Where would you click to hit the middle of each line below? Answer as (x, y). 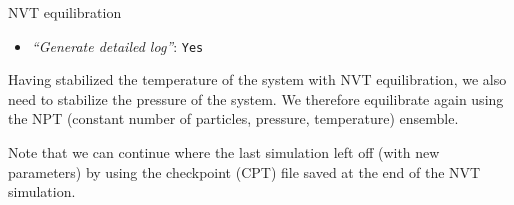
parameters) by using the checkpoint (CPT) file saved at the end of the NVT (244, 171)
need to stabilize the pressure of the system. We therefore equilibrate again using (256, 98)
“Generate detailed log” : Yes (117, 45)
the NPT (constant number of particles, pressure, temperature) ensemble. (233, 118)
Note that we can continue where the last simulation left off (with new (224, 152)
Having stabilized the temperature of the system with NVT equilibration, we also (257, 79)
